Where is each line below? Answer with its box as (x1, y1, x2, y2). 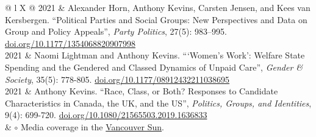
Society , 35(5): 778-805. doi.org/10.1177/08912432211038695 (5, 72, 230, 85)
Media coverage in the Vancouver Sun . (21, 120, 164, 133)
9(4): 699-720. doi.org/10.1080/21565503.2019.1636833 (5, 108, 207, 121)
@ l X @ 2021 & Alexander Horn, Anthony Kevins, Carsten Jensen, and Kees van (5, 1, 311, 13)
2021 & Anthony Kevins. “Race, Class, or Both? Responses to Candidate (5, 85, 278, 97)
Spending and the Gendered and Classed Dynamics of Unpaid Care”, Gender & (5, 60, 303, 73)
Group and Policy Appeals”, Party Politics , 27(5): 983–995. (5, 25, 227, 38)
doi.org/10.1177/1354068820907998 (5, 37, 135, 49)
